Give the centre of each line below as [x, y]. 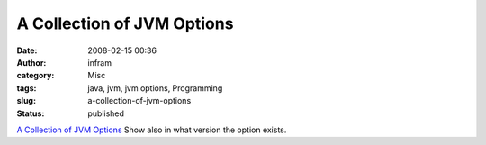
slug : [26, 101]
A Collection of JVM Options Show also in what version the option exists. [152, 130]
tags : [27, 88]
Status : [31, 113]
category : [36, 76]
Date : [27, 50]
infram [100, 62]
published [106, 113]
